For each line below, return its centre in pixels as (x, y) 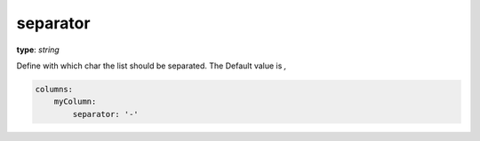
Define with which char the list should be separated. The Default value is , (152, 66)
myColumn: (75, 102)
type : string (38, 50)
